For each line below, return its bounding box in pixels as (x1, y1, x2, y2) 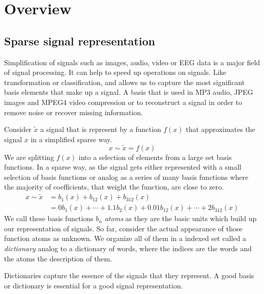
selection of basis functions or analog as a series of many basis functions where (4, 171, 248, 182)
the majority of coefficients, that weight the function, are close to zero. (4, 181, 224, 192)
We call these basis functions (4, 213, 94, 224)
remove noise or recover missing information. (4, 106, 143, 117)
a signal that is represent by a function (40, 124, 161, 135)
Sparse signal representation (4, 33, 155, 48)
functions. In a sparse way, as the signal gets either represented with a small (4, 162, 242, 172)
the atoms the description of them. (4, 253, 112, 263)
